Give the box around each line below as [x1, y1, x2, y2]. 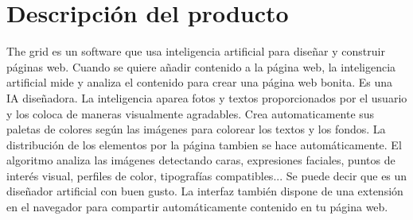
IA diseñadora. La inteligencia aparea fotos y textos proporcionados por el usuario [6, 89, 407, 106]
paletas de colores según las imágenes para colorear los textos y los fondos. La [6, 121, 386, 137]
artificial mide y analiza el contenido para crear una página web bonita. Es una [6, 74, 393, 91]
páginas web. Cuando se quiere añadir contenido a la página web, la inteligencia [6, 58, 396, 75]
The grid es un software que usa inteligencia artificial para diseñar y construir [6, 43, 385, 60]
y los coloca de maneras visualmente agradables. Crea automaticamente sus [6, 105, 375, 122]
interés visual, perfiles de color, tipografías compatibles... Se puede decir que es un [6, 167, 407, 183]
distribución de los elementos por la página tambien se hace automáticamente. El [6, 136, 402, 152]
